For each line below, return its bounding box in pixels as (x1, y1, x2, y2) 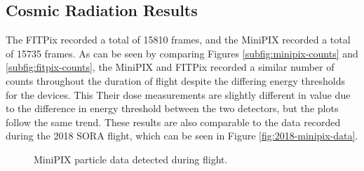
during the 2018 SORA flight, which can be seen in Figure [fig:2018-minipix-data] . (6, 128, 358, 143)
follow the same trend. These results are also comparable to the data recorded (6, 114, 341, 129)
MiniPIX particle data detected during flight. (34, 151, 228, 166)
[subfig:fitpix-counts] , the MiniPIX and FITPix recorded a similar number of (6, 60, 335, 74)
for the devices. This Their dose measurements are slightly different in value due (6, 87, 351, 102)
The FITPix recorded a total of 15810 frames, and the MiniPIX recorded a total (6, 32, 351, 47)
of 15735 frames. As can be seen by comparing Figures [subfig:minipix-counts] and (6, 46, 358, 60)
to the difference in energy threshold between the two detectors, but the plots (6, 101, 339, 116)
